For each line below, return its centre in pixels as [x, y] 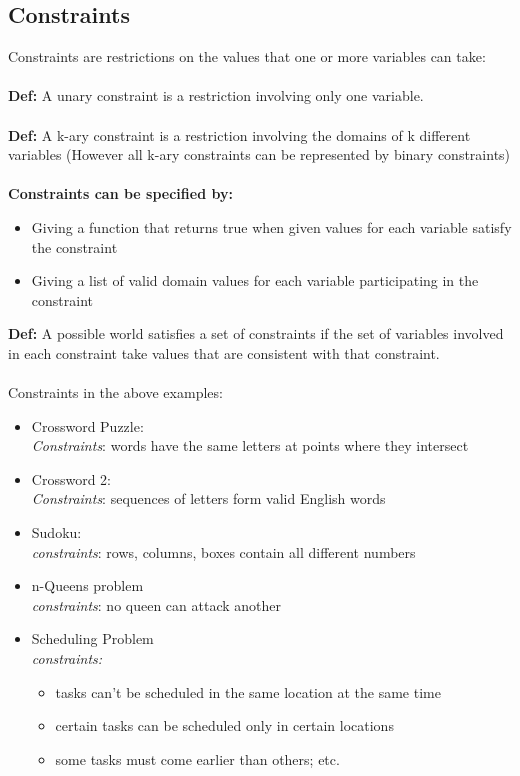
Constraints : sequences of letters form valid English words [208, 498]
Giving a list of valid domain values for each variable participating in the [255, 280]
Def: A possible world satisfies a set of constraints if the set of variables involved [256, 333]
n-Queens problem [87, 585]
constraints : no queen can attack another [156, 604]
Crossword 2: [71, 478]
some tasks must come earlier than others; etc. [197, 758]
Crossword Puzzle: [87, 425]
